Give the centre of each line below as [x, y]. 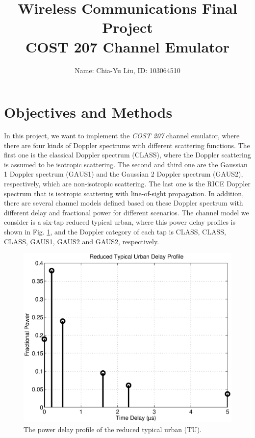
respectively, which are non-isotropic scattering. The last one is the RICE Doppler [127, 183]
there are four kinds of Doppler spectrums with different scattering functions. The [127, 145]
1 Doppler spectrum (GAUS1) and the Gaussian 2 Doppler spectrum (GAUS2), [124, 174]
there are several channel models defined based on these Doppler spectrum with [124, 203]
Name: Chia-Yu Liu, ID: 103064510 [127, 70]
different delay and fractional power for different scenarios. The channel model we [127, 212]
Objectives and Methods [88, 112]
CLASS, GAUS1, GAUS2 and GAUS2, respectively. [82, 241]
